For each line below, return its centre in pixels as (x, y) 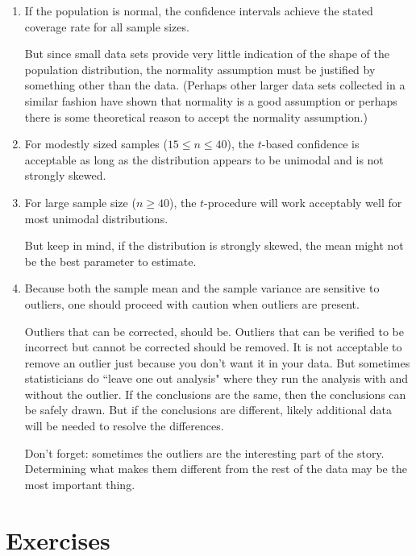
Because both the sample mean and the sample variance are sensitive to (202, 288)
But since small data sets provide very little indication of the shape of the (207, 54)
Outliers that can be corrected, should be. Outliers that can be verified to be (214, 331)
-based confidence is (310, 144)
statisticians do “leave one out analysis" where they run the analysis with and (216, 378)
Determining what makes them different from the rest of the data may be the (216, 469)
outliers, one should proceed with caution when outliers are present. (192, 303)
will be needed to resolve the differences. (124, 426)
